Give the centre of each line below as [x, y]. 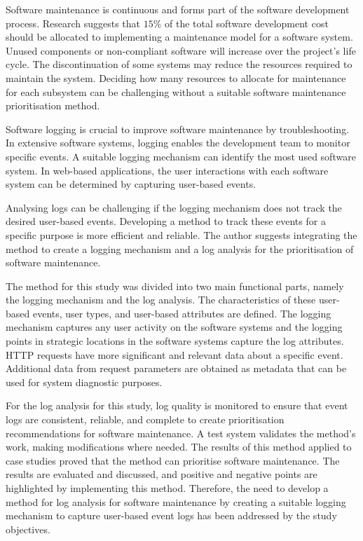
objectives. [28, 529]
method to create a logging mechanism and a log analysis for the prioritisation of [180, 248]
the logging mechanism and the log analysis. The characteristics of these [161, 300]
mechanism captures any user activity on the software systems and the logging [174, 327]
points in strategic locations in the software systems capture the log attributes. [175, 341]
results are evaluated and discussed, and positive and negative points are [162, 474]
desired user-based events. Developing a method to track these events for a [166, 221]
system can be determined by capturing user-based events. [131, 184]
